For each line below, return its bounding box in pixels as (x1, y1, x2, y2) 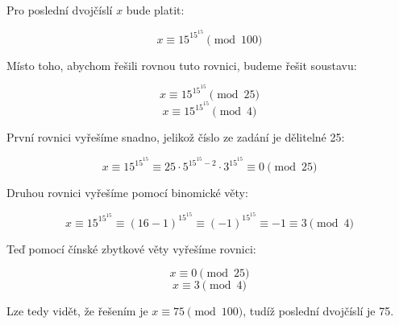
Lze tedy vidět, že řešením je (6, 302, 148, 319)
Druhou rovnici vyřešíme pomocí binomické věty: (6, 184, 248, 201)
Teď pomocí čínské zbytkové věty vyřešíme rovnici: (6, 240, 256, 257)
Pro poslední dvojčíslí (6, 2, 113, 18)
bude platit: (126, 2, 185, 18)
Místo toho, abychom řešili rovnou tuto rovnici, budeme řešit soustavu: (6, 56, 357, 73)
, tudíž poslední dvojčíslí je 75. (243, 302, 394, 319)
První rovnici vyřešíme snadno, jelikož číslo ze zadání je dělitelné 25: (6, 129, 345, 146)
